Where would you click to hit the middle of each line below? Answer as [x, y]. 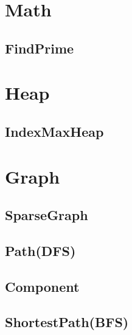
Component [42, 286]
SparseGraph [47, 215]
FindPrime [40, 48]
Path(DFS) [40, 250]
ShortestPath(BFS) [67, 322]
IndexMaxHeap [54, 131]
